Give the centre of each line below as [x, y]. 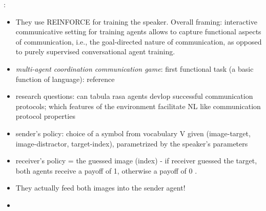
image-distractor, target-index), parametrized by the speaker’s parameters [132, 143]
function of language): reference [65, 79]
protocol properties [45, 116]
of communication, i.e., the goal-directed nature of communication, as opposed [139, 41]
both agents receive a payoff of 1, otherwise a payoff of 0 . [106, 170]
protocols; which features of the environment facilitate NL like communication [138, 106]
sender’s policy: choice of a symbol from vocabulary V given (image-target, [133, 133]
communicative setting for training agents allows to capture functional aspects [138, 31]
